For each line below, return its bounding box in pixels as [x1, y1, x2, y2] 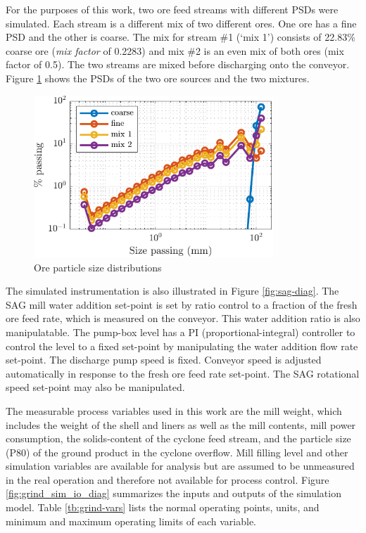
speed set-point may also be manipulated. [6, 380, 185, 394]
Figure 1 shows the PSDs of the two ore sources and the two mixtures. [6, 70, 310, 85]
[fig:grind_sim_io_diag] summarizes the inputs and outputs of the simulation [6, 486, 341, 501]
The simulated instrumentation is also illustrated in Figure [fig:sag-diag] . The [6, 283, 339, 298]
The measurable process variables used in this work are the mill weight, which [6, 403, 342, 418]
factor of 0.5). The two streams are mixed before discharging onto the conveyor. [6, 57, 350, 72]
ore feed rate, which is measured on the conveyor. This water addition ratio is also [6, 311, 360, 326]
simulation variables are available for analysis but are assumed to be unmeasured [6, 458, 355, 473]
